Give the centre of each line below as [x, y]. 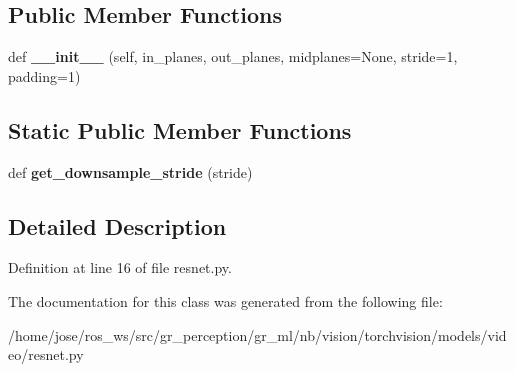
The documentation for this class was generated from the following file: [225, 300]
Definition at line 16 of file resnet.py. [120, 267]
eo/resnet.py [46, 354]
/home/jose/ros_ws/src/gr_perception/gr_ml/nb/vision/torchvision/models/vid [257, 334]
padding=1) [44, 75]
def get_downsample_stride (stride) [130, 171]
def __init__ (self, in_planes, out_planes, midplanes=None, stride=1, [233, 56]
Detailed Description [117, 225]
